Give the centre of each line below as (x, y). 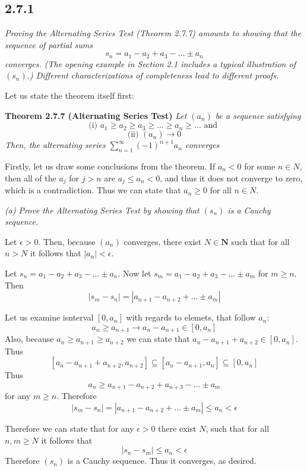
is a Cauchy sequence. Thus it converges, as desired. (162, 461)
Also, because (29, 339)
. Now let (134, 273)
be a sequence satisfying (258, 115)
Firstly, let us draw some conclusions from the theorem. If (110, 166)
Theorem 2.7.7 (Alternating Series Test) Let (96, 115)
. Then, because (67, 241)
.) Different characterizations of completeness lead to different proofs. (153, 75)
